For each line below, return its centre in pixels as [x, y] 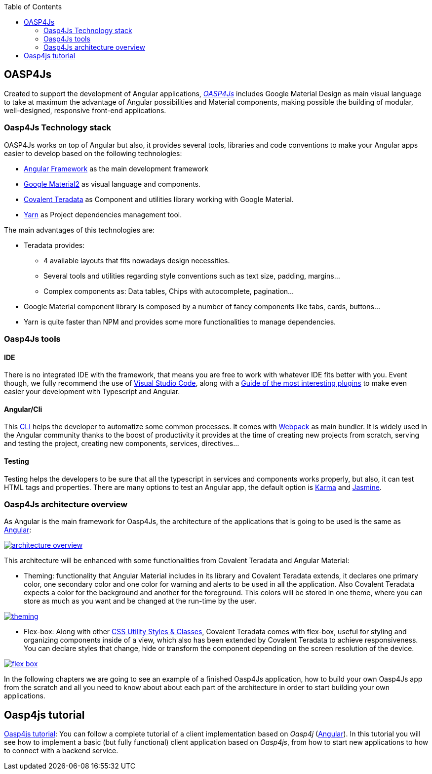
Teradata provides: [54, 245]
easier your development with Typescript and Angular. [92, 392]
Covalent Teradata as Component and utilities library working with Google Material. [159, 199]
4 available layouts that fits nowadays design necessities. [137, 260]
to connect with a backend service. [61, 751]
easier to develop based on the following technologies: [93, 153]
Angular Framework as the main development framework [116, 168]
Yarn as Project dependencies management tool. [103, 214]
